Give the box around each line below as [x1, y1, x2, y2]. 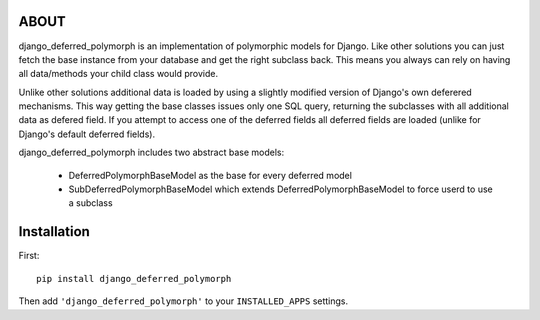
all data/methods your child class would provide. [18, 68, 219, 80]
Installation [18, 223, 90, 240]
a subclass [68, 197, 114, 209]
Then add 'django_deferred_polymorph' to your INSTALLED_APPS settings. [18, 295, 349, 307]
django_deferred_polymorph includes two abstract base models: [18, 146, 285, 159]
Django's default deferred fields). [18, 128, 155, 140]
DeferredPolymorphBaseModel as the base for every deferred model [68, 169, 352, 181]
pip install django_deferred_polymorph [36, 273, 232, 284]
